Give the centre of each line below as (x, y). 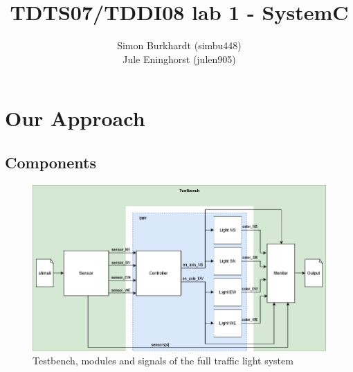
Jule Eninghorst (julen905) (179, 59)
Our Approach (75, 118)
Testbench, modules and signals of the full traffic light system (163, 361)
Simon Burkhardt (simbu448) (179, 45)
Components (51, 162)
